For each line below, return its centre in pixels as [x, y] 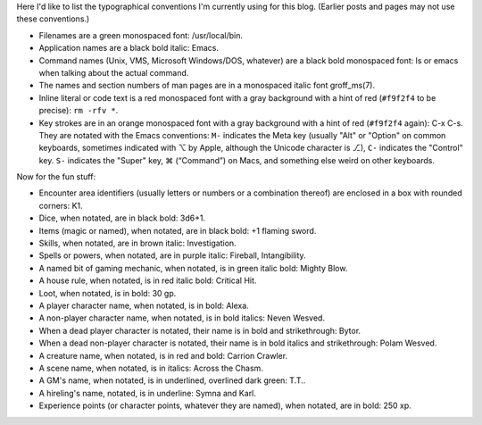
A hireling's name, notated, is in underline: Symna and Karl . [147, 393]
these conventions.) [53, 19]
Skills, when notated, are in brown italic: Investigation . [137, 243]
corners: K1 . [61, 205]
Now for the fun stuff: [56, 177]
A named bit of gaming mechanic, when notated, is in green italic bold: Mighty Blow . [193, 268]
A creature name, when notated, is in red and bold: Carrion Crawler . [163, 355]
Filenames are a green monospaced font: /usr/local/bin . [141, 35]
